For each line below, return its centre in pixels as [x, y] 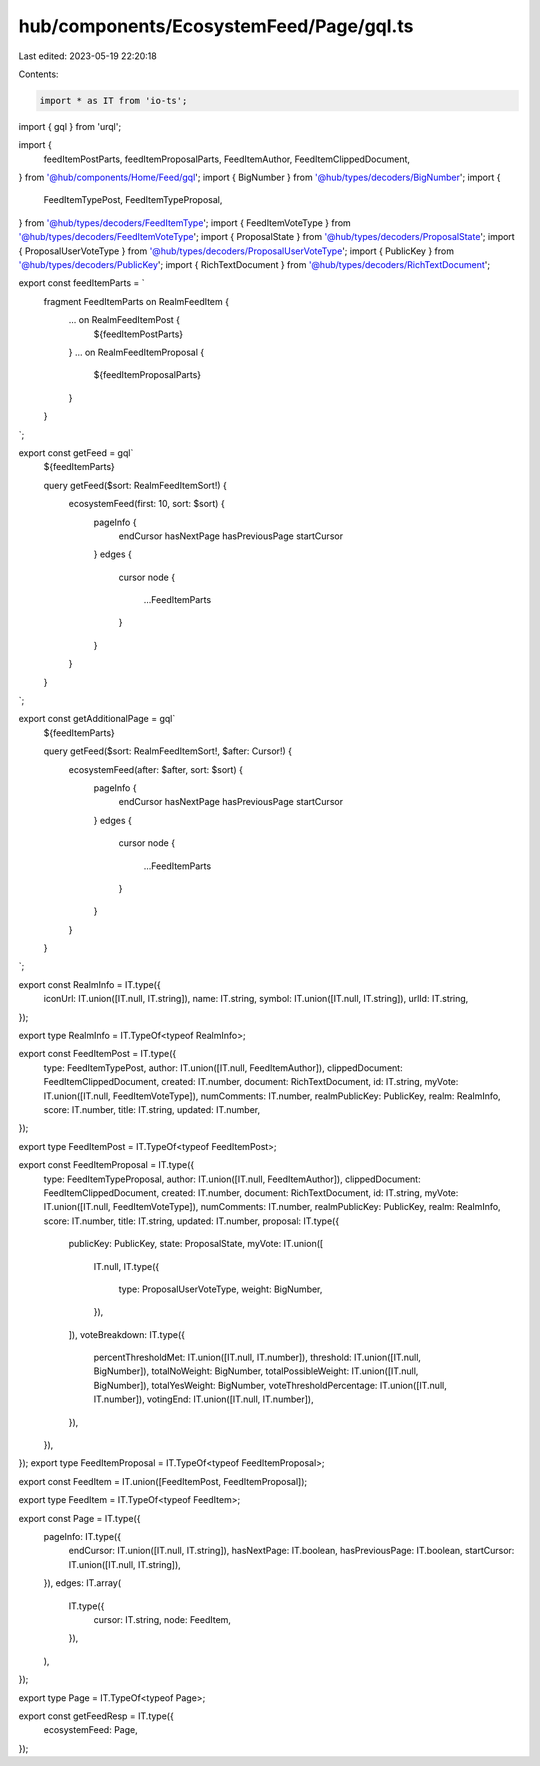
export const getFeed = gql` [76, 452]
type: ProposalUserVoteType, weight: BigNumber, [220, 1289]
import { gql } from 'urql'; [70, 126]
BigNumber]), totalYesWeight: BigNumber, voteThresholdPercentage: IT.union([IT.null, [270, 1385]
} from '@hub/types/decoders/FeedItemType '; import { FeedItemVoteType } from [185, 222]
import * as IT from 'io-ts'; [113, 100]
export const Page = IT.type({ [79, 1518]
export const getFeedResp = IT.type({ [96, 1716]
